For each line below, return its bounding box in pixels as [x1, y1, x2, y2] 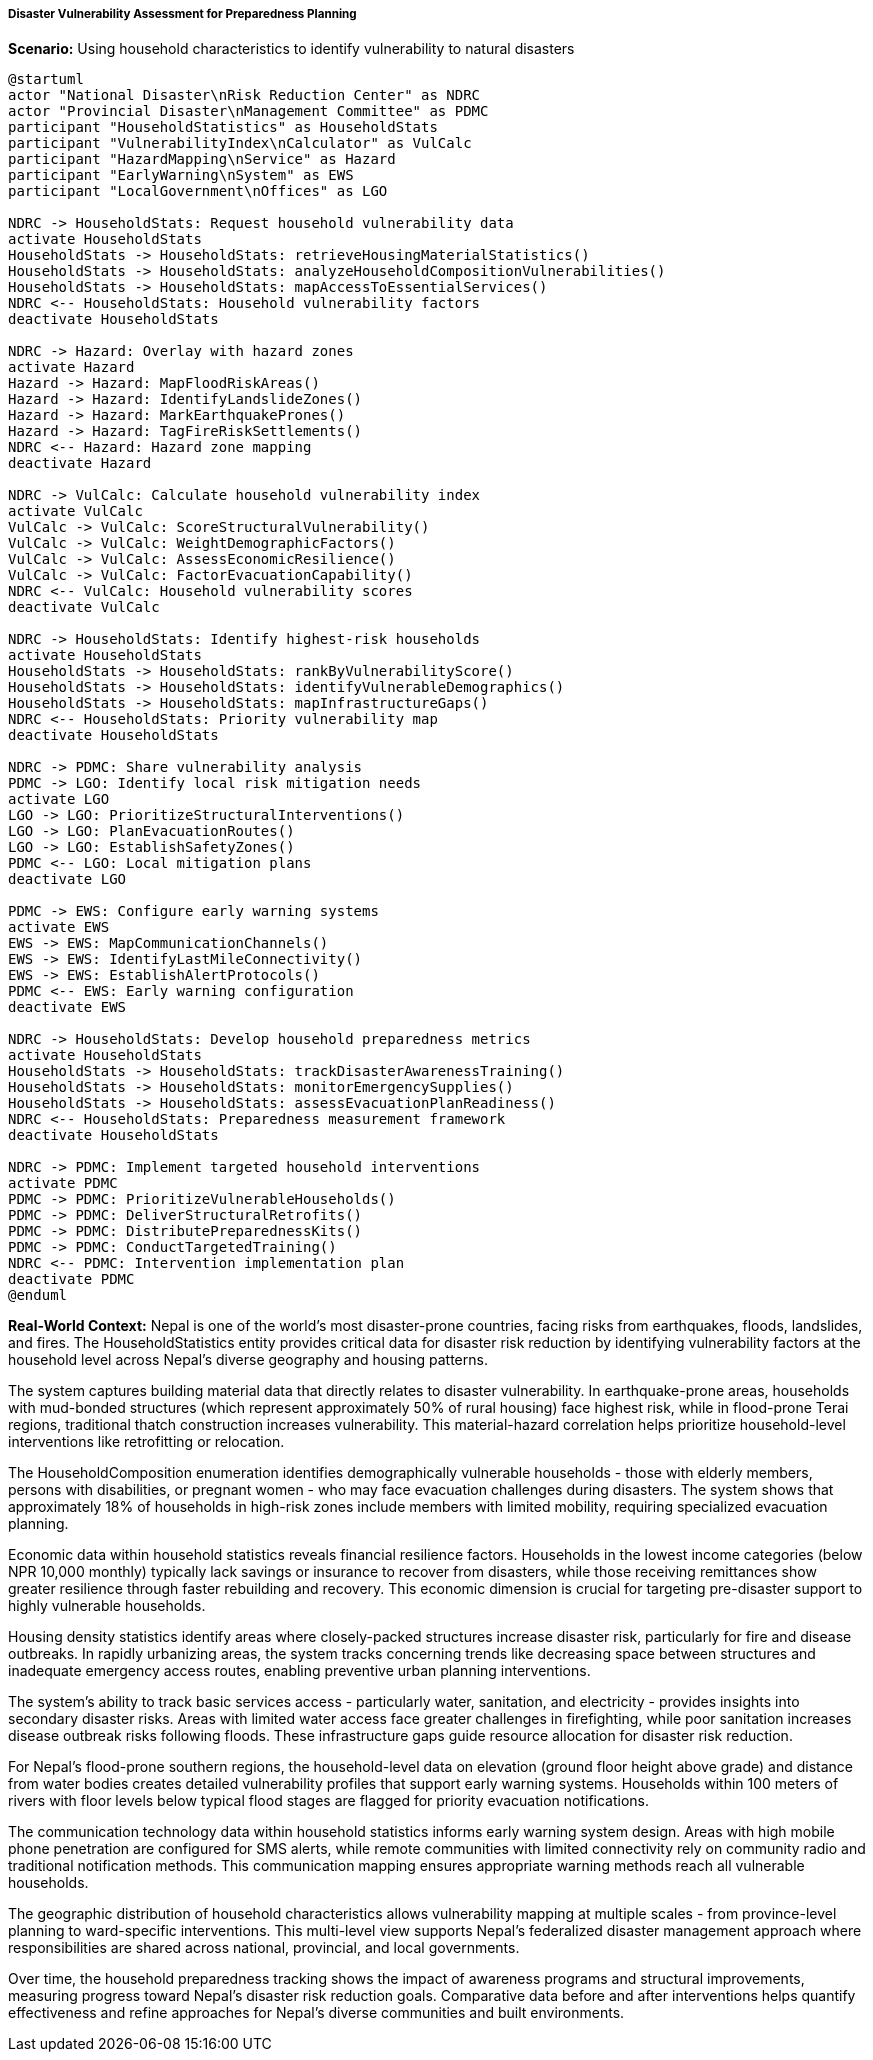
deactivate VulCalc [8, 599, 160, 616]
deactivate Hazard [8, 455, 152, 472]
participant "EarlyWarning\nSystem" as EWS [8, 167, 354, 184]
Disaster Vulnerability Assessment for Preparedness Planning [8, 7, 357, 21]
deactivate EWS [8, 999, 127, 1016]
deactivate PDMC [8, 1271, 135, 1288]
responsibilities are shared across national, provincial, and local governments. [8, 1939, 520, 1957]
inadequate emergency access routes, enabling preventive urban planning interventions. [8, 1662, 591, 1680]
